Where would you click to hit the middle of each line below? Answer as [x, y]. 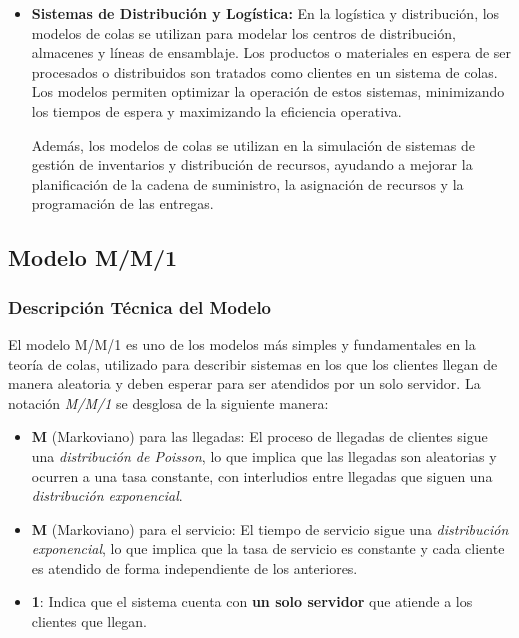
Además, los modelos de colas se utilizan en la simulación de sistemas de [253, 144]
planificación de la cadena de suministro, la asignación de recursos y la [247, 183]
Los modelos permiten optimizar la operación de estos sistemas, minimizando [268, 91]
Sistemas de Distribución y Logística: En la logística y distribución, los [265, 13]
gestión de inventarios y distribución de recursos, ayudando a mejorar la [252, 164]
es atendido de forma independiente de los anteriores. [194, 567]
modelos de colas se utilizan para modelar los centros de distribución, [243, 32]
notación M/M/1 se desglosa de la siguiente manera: [168, 402]
